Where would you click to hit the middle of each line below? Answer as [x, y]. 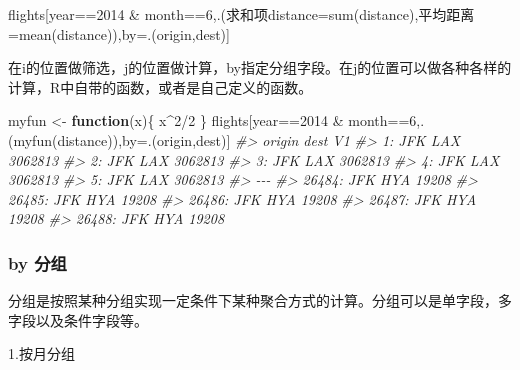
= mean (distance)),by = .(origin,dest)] [119, 33]
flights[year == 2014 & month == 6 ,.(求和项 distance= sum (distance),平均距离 [241, 14]
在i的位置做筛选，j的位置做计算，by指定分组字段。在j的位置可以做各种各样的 [260, 67]
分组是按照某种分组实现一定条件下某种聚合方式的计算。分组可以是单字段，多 [260, 300]
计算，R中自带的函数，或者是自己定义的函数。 [160, 86]
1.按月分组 [41, 353]
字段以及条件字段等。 [78, 319]
